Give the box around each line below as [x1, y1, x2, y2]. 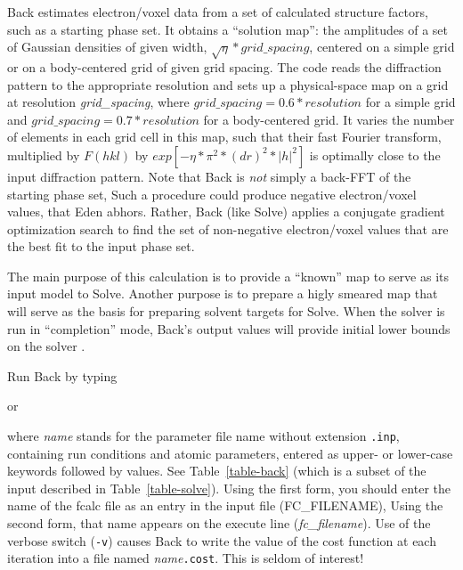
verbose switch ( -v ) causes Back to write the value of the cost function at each [7, 531, 436, 550]
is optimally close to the [309, 145, 441, 164]
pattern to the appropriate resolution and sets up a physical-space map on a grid [7, 75, 449, 94]
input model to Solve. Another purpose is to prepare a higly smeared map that [7, 284, 438, 303]
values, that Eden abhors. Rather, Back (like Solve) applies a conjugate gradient [7, 202, 445, 221]
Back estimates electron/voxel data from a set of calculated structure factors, [7, 3, 428, 20]
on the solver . [7, 337, 85, 355]
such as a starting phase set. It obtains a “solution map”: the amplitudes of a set [7, 20, 448, 38]
